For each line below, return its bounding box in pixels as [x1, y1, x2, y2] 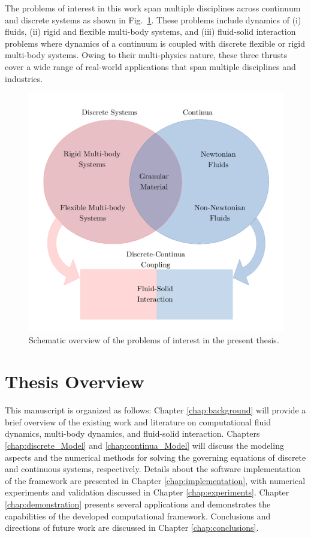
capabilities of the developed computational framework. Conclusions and [5, 509, 271, 522]
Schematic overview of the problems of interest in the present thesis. [29, 334, 279, 346]
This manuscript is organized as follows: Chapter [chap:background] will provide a [5, 404, 306, 416]
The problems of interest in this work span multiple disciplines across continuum [5, 2, 301, 14]
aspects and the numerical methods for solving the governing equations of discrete [5, 451, 306, 463]
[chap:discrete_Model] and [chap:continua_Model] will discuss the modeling [5, 439, 284, 451]
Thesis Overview [5, 369, 144, 394]
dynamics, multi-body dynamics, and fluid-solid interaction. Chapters [5, 427, 260, 440]
